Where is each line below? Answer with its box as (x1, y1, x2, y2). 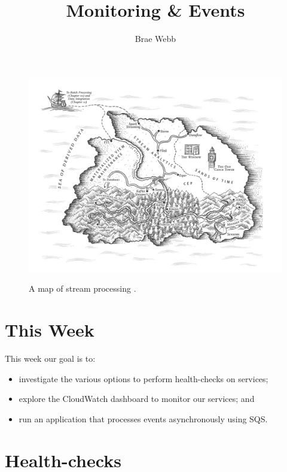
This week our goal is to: (5, 352, 96, 364)
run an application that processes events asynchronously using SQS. (19, 412, 268, 425)
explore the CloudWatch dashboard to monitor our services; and (19, 392, 255, 405)
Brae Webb (135, 32, 176, 45)
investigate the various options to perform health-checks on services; (19, 372, 268, 385)
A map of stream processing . (29, 282, 136, 295)
